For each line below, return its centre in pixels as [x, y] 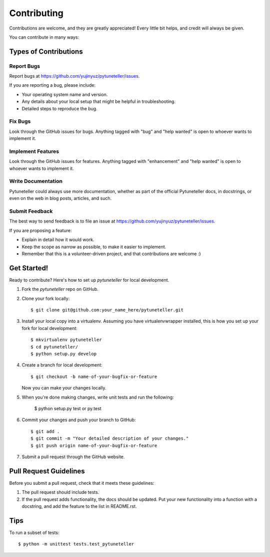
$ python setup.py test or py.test [68, 408]
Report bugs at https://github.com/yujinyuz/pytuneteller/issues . [74, 76]
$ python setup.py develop [64, 354]
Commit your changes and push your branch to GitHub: [79, 420]
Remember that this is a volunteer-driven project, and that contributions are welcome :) [111, 254]
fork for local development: [49, 328]
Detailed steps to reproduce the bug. [59, 108]
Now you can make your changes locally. [64, 388]
